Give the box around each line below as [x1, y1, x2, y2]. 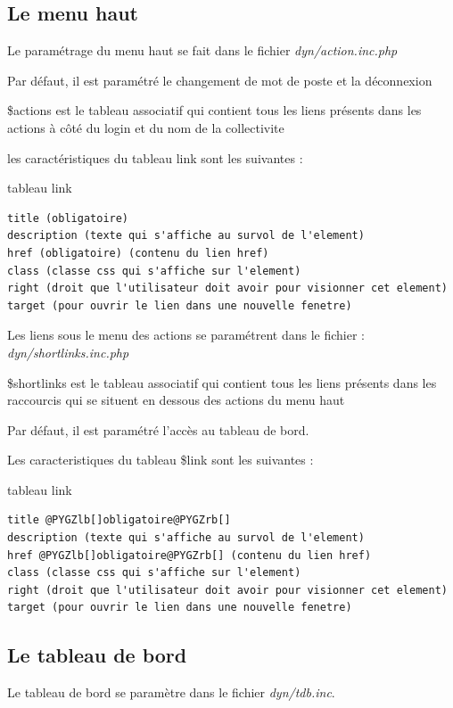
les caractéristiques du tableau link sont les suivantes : [7, 148, 303, 167]
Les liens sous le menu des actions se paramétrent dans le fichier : [7, 325, 366, 344]
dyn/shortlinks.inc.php [7, 342, 129, 361]
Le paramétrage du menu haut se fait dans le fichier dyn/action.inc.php [7, 41, 398, 60]
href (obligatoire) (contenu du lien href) [7, 246, 269, 259]
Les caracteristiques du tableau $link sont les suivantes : [7, 450, 314, 469]
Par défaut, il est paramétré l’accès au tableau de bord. [7, 420, 309, 439]
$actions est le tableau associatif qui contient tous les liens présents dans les [7, 101, 422, 119]
